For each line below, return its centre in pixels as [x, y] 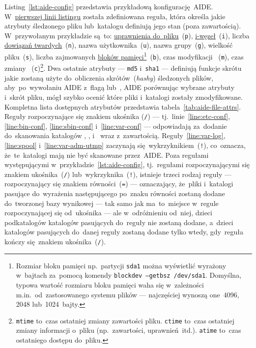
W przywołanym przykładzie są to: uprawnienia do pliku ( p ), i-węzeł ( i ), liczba [127, 35]
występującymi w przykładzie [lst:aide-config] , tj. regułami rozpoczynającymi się [127, 164]
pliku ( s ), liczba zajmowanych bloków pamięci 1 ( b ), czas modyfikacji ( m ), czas [124, 56]
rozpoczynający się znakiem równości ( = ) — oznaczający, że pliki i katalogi [119, 184]
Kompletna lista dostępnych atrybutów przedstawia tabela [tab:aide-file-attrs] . [123, 106]
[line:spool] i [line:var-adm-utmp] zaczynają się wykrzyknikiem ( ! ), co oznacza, [125, 145]
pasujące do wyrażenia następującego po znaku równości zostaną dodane [115, 193]
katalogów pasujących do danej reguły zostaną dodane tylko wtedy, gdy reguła [124, 232]
